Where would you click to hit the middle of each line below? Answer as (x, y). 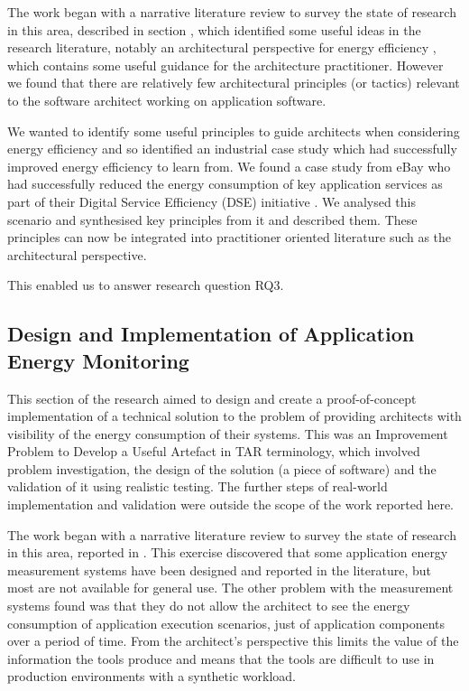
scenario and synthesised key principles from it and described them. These (212, 219)
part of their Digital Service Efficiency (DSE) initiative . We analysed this (212, 201)
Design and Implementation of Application (211, 334)
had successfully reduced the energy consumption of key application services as (225, 184)
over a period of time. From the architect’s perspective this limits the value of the (233, 641)
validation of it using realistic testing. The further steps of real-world (198, 486)
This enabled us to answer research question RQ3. (146, 285)
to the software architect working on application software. (167, 100)
